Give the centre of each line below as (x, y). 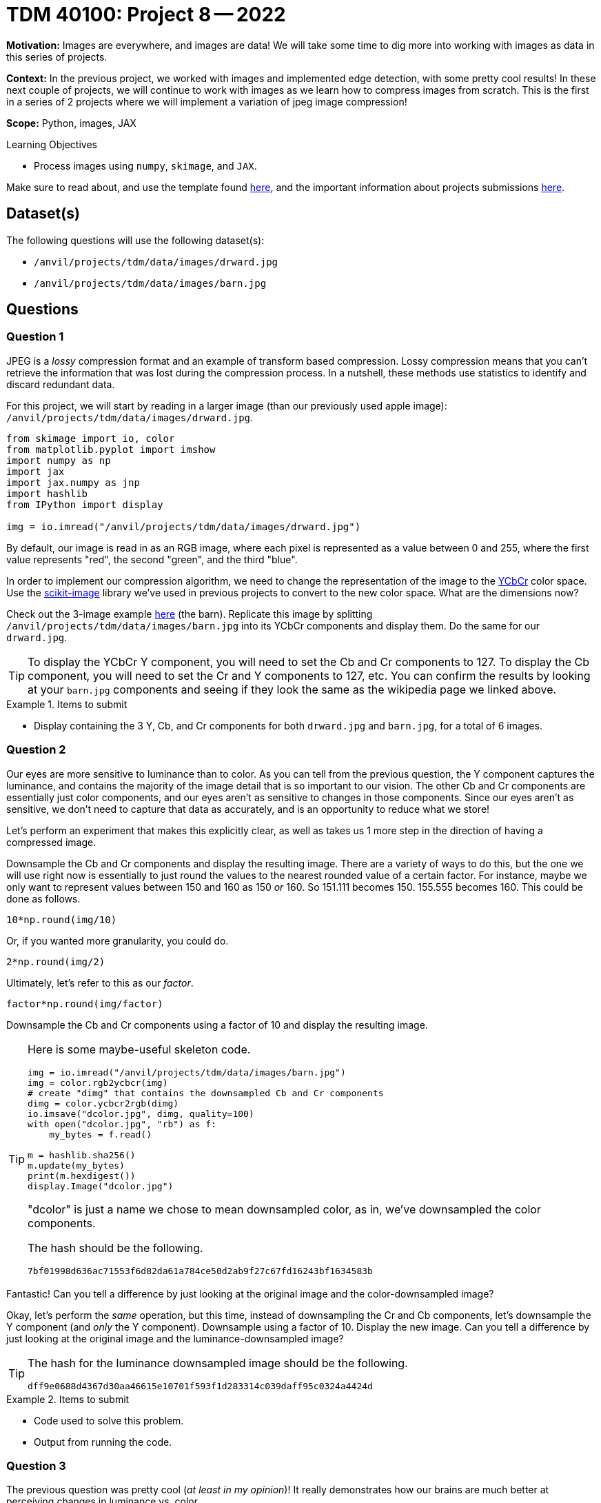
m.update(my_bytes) (76, 1165)
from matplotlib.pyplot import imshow (111, 449)
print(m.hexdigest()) (82, 1176)
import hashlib (47, 493)
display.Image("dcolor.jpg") (101, 1186)
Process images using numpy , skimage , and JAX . (145, 165)
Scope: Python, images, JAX (71, 123)
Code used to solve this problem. (109, 1420)
